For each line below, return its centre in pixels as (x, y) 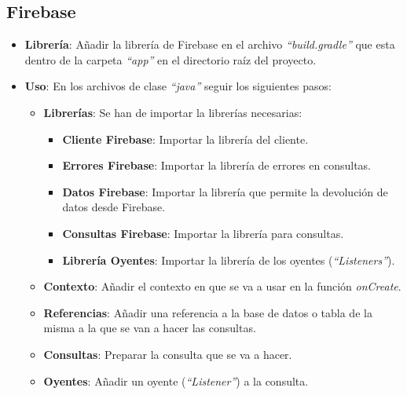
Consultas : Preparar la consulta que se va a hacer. (168, 354)
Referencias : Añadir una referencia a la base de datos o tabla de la (208, 312)
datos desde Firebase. (114, 207)
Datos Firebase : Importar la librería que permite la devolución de (225, 191)
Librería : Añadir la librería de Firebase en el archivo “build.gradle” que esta (210, 44)
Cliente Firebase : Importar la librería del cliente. (185, 139)
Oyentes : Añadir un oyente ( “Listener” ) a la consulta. (176, 380)
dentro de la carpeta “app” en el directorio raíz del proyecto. (170, 59)
